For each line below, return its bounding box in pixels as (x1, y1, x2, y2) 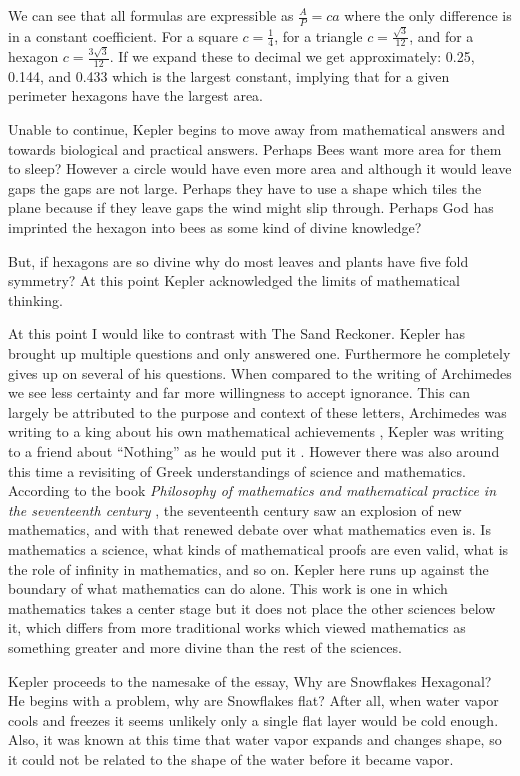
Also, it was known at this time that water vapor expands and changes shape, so (8, 729, 502, 750)
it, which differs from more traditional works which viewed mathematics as (8, 617, 466, 638)
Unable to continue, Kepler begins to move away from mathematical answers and (8, 119, 505, 140)
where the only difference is (344, 5, 512, 25)
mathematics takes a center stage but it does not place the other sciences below (8, 597, 496, 618)
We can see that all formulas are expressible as (8, 5, 294, 25)
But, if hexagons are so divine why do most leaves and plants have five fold (8, 250, 469, 271)
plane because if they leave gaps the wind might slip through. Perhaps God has (8, 197, 494, 218)
